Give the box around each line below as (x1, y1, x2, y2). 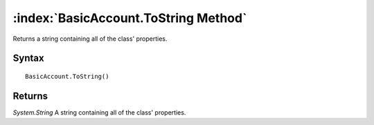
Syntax (12, 52, 44, 64)
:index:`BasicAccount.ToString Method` (12, 10, 247, 26)
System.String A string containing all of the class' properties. (12, 108, 186, 117)
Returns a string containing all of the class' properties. (12, 35, 168, 43)
